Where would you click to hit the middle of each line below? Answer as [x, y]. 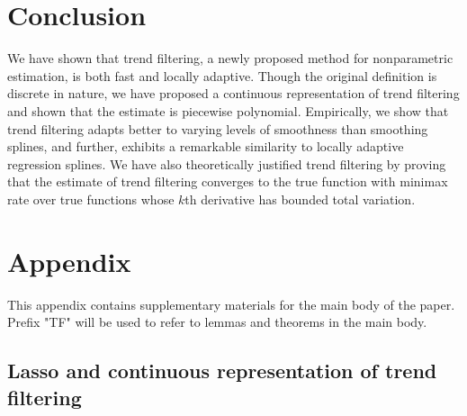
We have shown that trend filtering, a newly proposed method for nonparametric [230, 58]
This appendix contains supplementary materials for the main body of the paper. [231, 304]
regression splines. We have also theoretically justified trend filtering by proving [227, 163]
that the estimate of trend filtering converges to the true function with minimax [228, 181]
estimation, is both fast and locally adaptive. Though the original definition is [222, 75]
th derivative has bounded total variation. [300, 199]
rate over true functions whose [91, 199]
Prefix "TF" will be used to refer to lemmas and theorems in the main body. [217, 322]
